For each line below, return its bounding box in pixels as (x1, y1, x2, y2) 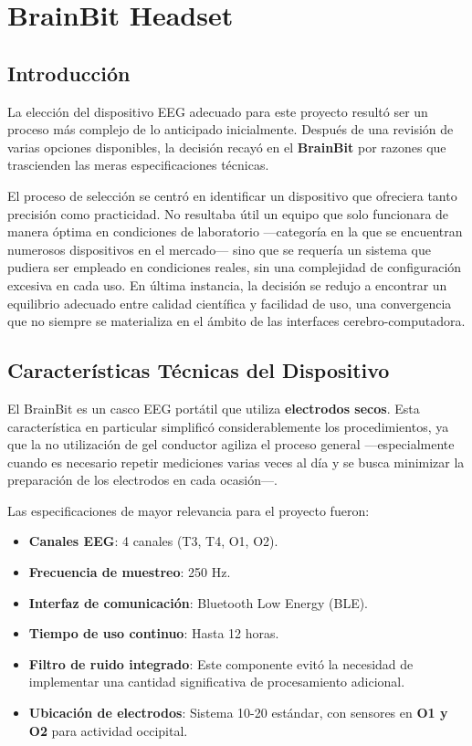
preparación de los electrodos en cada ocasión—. (7, 470, 278, 489)
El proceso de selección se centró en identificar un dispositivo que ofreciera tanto (7, 185, 457, 205)
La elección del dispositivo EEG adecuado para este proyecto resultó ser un (7, 101, 428, 121)
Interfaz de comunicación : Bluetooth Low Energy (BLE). (28, 593, 369, 612)
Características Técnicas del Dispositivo (7, 356, 390, 384)
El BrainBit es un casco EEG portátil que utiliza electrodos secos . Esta (7, 398, 420, 417)
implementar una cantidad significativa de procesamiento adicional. (28, 672, 405, 691)
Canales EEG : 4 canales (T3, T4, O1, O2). (28, 531, 278, 551)
